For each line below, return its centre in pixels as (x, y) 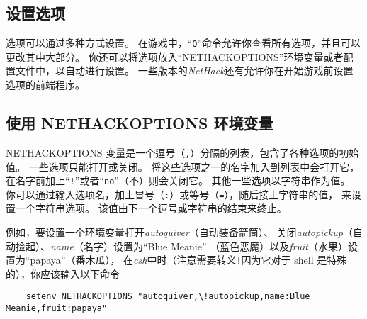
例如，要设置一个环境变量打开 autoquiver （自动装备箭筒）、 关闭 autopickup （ (179, 232)
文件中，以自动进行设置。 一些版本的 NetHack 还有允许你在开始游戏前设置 (184, 71)
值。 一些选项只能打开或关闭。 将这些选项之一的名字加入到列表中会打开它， (183, 166)
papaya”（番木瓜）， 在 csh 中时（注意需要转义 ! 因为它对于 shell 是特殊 (188, 260)
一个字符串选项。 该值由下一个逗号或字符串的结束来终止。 (151, 208)
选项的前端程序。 (45, 85)
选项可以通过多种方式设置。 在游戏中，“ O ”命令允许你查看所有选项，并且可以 (183, 43)
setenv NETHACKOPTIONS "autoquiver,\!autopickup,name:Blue (168, 297)
